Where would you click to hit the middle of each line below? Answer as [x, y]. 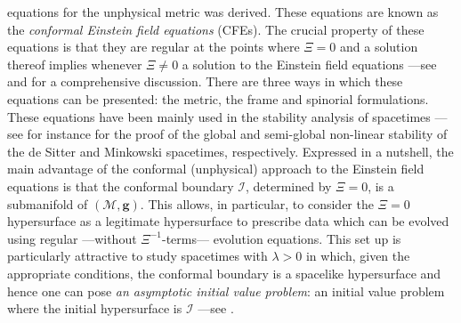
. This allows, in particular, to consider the [257, 203]
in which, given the [358, 256]
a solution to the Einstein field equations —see [309, 64]
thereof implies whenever [75, 64]
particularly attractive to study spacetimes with [137, 256]
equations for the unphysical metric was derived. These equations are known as [223, 12]
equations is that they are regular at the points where [154, 47]
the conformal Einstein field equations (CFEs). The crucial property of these [216, 29]
